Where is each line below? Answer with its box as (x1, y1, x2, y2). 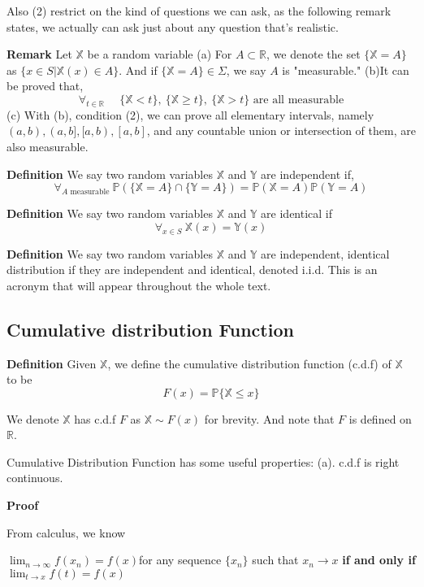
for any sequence (139, 551, 222, 568)
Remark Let (6, 46, 72, 63)
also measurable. (6, 137, 89, 154)
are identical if (261, 205, 333, 222)
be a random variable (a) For (87, 46, 232, 63)
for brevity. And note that (204, 410, 335, 427)
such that (252, 551, 299, 568)
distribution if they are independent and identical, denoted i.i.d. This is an (6, 261, 378, 278)
